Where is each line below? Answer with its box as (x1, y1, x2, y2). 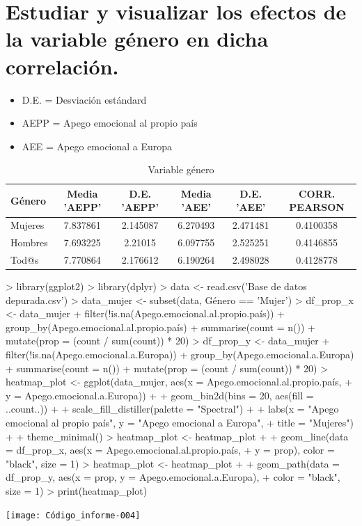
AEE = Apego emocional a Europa (22, 138, 173, 153)
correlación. (6, 51, 119, 80)
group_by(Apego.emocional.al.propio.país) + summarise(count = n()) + (6, 319, 315, 334)
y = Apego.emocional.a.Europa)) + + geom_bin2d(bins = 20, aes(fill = (6, 388, 314, 402)
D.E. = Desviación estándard (22, 92, 147, 106)
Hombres (10, 235, 48, 250)
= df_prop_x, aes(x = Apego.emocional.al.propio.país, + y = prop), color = (6, 443, 335, 457)
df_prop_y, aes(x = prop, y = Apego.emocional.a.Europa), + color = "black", (6, 470, 340, 484)
